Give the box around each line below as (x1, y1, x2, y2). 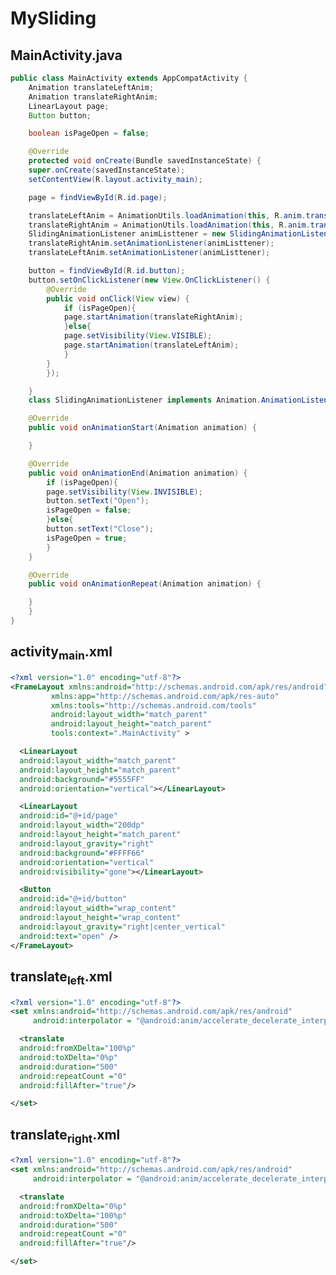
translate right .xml (10, 1126, 121, 1146)
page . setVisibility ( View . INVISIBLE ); (46, 487, 203, 497)
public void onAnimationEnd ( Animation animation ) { (28, 468, 248, 478)
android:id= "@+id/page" (19, 811, 118, 821)
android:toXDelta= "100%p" (19, 1210, 128, 1221)
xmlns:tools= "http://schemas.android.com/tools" (50, 700, 257, 711)
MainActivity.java (10, 47, 123, 64)
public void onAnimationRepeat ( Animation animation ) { (28, 579, 262, 589)
